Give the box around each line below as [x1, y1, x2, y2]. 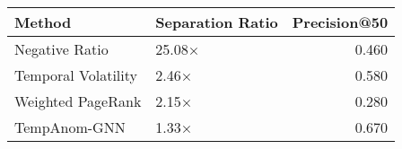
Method [14, 12, 72, 32]
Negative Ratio [14, 39, 109, 59]
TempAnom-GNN [14, 117, 126, 137]
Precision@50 [292, 12, 389, 32]
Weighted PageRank [14, 91, 142, 111]
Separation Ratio [155, 12, 278, 32]
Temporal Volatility [14, 65, 137, 85]
